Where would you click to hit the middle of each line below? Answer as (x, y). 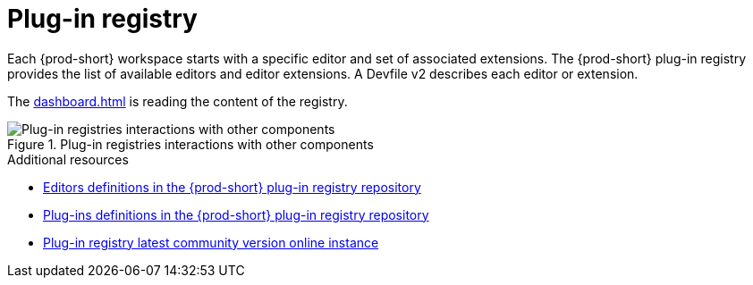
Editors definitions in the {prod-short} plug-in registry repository (232, 187)
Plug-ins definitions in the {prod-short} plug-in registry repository (236, 214)
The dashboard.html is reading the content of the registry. (178, 101)
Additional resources (68, 159)
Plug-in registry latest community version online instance (211, 242)
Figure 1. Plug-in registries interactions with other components (190, 144)
